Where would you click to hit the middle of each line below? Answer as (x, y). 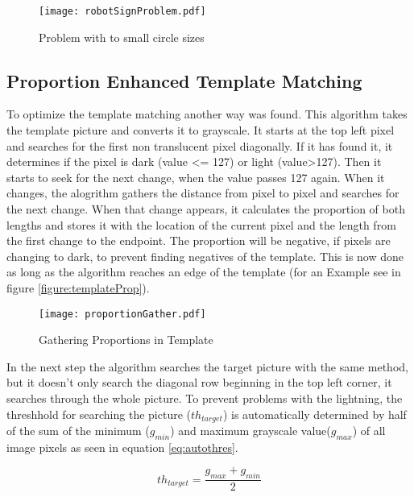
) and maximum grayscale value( (250, 431)
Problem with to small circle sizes (122, 37)
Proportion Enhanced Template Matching (184, 80)
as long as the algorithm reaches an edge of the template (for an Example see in (204, 272)
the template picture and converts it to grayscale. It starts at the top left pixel (201, 130)
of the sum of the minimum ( (78, 431)
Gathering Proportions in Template (126, 340)
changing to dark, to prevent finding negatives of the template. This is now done (205, 256)
